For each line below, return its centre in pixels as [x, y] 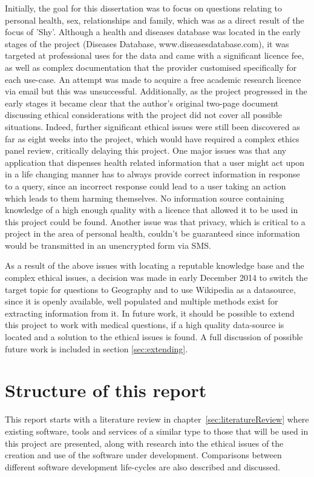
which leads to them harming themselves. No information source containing [145, 198]
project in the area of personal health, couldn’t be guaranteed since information [152, 233]
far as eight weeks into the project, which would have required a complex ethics [152, 138]
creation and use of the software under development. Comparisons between [143, 455]
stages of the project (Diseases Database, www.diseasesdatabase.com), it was [147, 43]
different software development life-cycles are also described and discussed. [143, 466]
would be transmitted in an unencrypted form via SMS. [108, 245]
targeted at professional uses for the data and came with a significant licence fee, [155, 55]
